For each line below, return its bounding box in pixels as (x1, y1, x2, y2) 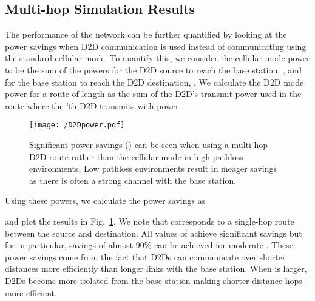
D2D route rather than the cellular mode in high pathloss (29, 150, 243, 163)
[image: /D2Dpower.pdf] (29, 121, 125, 130)
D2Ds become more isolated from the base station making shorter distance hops (5, 274, 302, 286)
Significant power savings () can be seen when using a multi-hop (29, 138, 268, 151)
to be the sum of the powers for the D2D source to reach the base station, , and (5, 63, 302, 76)
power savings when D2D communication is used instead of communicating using (5, 39, 307, 52)
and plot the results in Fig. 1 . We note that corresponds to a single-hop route (5, 214, 294, 227)
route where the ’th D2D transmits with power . (5, 99, 185, 112)
